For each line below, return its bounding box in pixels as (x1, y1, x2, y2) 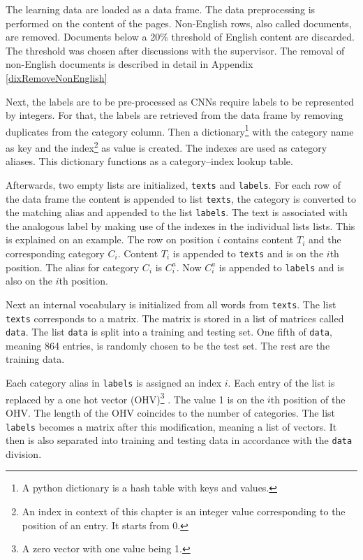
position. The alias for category (6, 259, 140, 274)
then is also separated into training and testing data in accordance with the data (6, 433, 353, 447)
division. (6, 446, 42, 461)
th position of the (270, 392, 346, 406)
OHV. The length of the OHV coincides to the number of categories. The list (6, 405, 335, 419)
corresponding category (6, 246, 105, 260)
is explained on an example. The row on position (6, 232, 214, 247)
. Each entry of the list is (228, 375, 335, 390)
